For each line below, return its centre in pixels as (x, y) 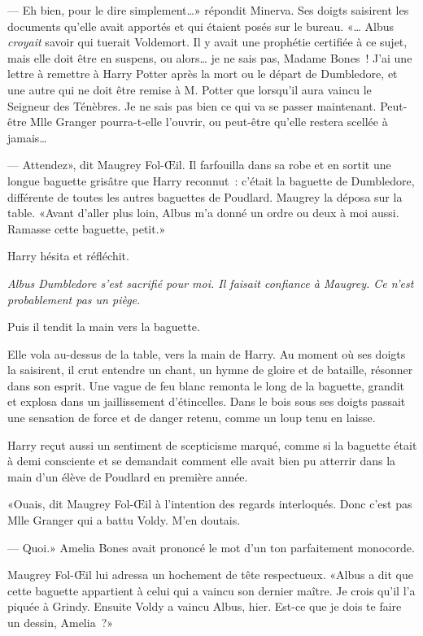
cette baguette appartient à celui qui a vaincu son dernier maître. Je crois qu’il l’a (211, 590)
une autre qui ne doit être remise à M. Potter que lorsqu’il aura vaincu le (190, 89)
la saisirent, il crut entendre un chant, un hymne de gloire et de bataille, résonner (210, 370)
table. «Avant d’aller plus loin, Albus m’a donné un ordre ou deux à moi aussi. (203, 213)
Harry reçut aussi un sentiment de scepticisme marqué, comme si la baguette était (212, 444)
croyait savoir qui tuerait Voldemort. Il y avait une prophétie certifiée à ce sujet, (207, 42)
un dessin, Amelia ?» (61, 622)
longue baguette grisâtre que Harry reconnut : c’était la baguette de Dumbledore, (211, 180)
